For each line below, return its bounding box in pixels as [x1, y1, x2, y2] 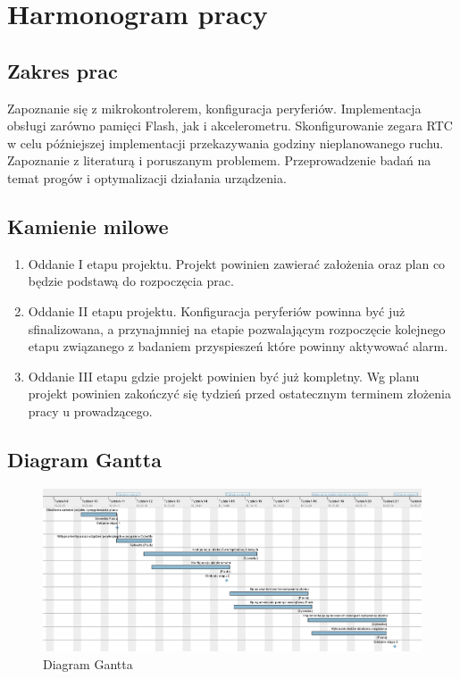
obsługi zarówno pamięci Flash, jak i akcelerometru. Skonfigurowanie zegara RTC [7, 116, 453, 135]
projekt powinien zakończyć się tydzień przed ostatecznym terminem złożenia [28, 384, 451, 403]
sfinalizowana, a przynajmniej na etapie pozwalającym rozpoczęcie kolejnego [28, 319, 446, 338]
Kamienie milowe [7, 212, 169, 239]
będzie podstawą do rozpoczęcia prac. [28, 272, 234, 290]
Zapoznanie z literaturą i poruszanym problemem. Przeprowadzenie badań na [7, 151, 431, 170]
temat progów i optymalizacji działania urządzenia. [7, 168, 287, 187]
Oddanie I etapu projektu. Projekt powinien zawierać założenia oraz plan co [28, 254, 446, 272]
